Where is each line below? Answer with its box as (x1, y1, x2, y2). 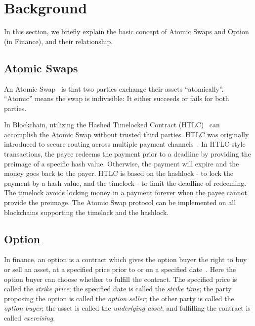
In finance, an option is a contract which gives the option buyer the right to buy (4, 254, 247, 265)
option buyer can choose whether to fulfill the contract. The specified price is (4, 273, 237, 284)
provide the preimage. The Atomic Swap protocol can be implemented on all (4, 197, 236, 208)
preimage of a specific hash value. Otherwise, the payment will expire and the (4, 158, 239, 168)
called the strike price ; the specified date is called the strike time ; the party (4, 283, 232, 294)
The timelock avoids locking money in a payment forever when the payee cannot (4, 187, 248, 198)
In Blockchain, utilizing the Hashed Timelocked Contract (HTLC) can (4, 119, 220, 130)
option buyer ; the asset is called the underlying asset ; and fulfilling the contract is (4, 303, 251, 313)
